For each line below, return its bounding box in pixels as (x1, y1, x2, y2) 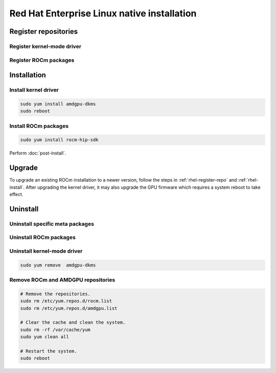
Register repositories (9, 27, 78, 36)
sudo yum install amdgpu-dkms (20, 101, 96, 107)
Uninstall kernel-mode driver (9, 247, 83, 254)
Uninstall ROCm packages (9, 234, 76, 241)
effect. (9, 191, 24, 198)
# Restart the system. (20, 348, 77, 354)
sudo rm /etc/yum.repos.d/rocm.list (20, 298, 112, 304)
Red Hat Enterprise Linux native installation (9, 8, 197, 19)
